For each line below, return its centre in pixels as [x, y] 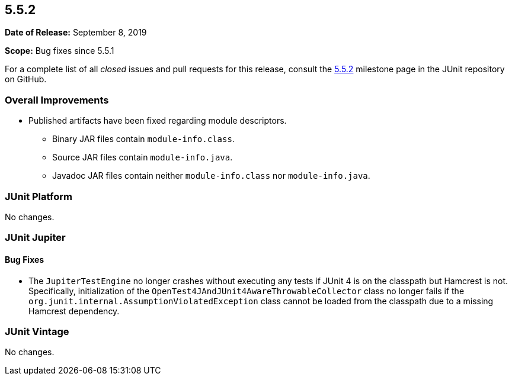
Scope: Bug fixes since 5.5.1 [60, 51]
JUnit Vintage [37, 331]
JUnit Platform [39, 196]
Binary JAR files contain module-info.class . [143, 139]
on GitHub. [26, 79]
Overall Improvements [57, 100]
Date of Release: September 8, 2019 [76, 33]
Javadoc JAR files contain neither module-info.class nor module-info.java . [211, 176]
